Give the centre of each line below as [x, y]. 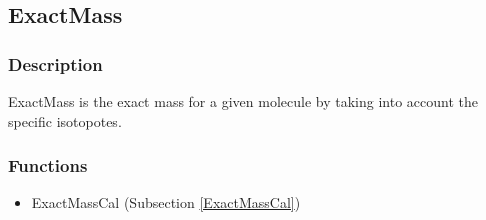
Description [55, 63]
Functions [48, 165]
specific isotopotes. [65, 120]
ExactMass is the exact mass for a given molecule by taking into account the [243, 101]
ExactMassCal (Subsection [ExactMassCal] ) [166, 202]
